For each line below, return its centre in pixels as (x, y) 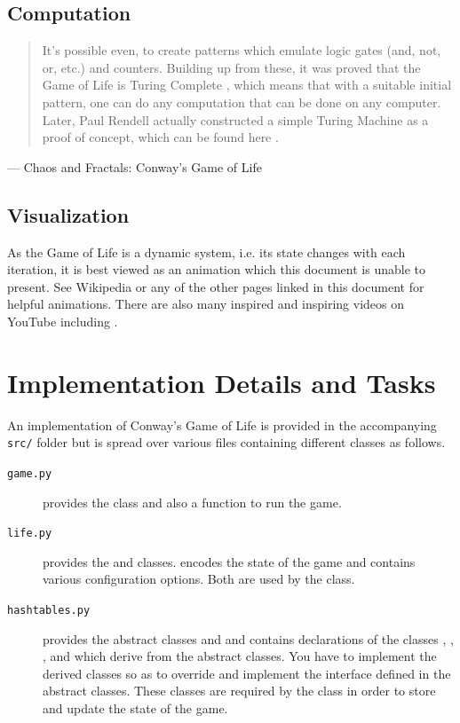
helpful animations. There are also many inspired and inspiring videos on (206, 304)
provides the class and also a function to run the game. (192, 502)
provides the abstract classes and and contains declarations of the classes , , (248, 638)
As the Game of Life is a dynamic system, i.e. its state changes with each (206, 251)
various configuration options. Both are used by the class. (199, 579)
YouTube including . (63, 321)
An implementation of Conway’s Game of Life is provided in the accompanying (222, 424)
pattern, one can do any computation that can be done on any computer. (242, 102)
